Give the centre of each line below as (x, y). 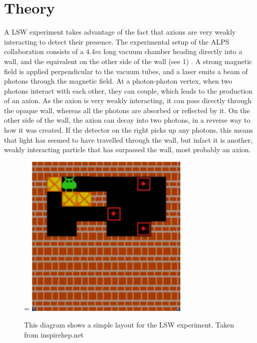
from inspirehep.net (54, 335)
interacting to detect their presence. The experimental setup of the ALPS (117, 41)
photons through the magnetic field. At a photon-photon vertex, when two (118, 81)
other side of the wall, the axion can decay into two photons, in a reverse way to (127, 120)
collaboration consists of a (44, 51)
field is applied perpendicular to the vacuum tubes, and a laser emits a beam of (126, 71)
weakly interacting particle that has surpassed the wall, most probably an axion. (127, 149)
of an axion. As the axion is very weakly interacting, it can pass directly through (128, 100)
